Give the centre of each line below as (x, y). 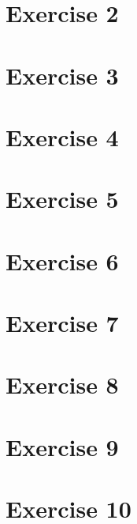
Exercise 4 (62, 136)
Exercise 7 (62, 323)
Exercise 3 (62, 75)
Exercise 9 (62, 446)
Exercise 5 (62, 199)
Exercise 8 (62, 385)
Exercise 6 (62, 260)
